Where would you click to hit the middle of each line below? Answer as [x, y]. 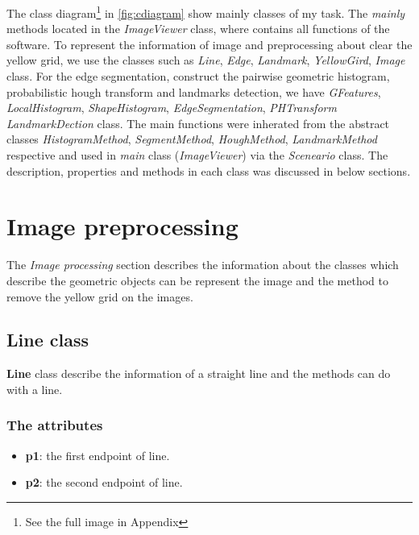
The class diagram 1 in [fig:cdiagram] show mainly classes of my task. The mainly [206, 12]
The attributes [55, 425]
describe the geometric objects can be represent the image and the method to [197, 280]
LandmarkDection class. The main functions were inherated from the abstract [198, 123]
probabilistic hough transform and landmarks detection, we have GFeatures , [194, 91]
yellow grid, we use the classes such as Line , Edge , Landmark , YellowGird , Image [206, 60]
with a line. [35, 389]
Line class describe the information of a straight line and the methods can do [199, 373]
